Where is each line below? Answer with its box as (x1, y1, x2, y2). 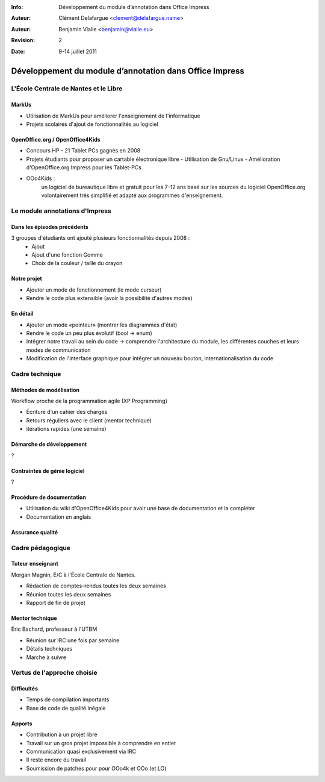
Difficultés (11, 685, 39, 692)
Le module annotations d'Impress (11, 207, 111, 215)
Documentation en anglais (26, 513, 91, 521)
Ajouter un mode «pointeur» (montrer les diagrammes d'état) (26, 321, 178, 328)
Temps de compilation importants (26, 696, 110, 703)
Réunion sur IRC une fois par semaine (26, 636, 120, 644)
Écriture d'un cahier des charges (26, 408, 108, 416)
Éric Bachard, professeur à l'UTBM (11, 625, 97, 633)
